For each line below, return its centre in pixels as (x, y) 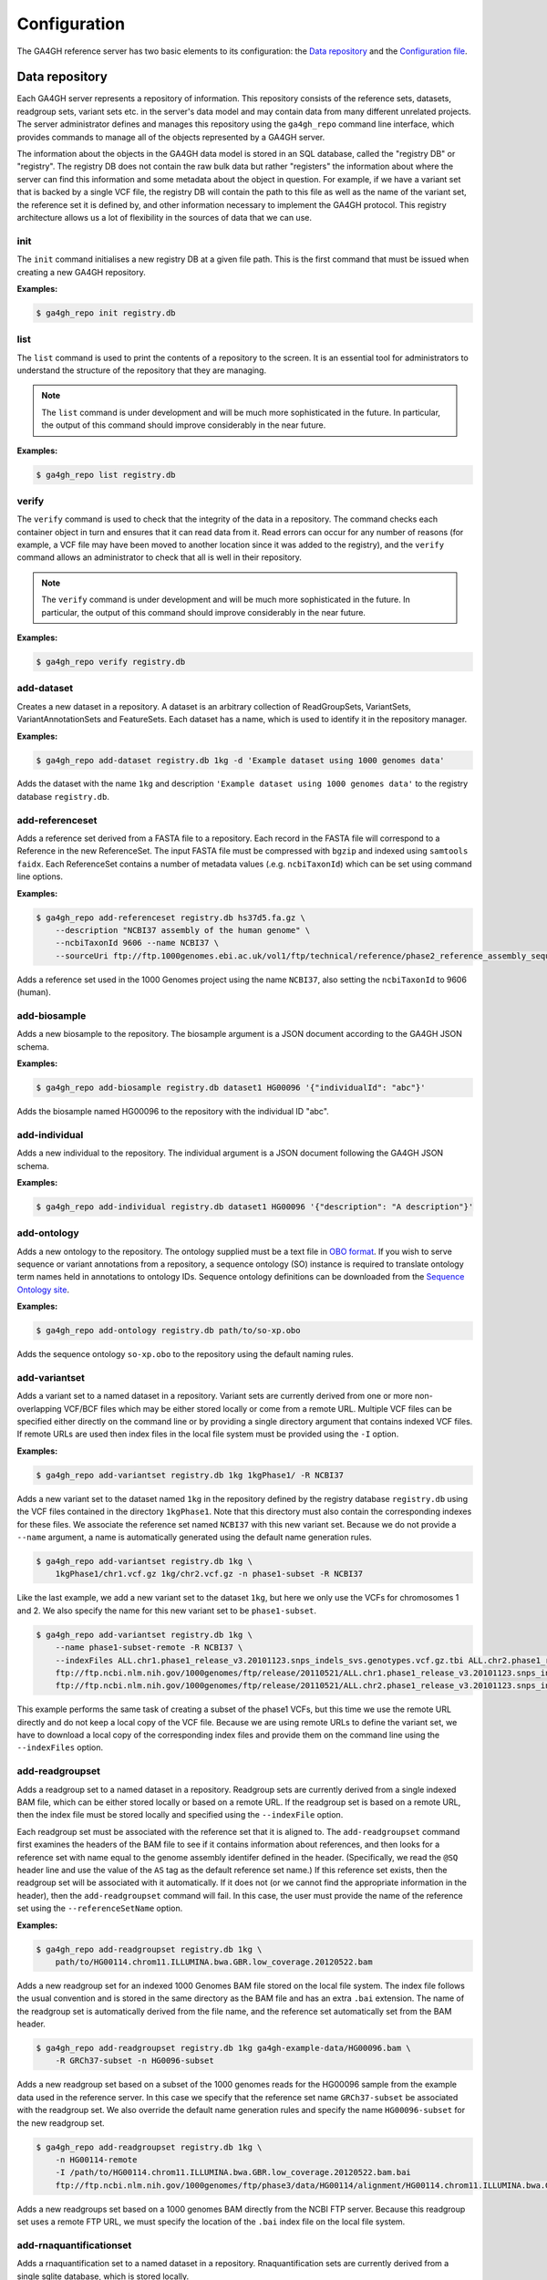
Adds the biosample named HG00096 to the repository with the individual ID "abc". (173, 1111)
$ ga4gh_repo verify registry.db (111, 662)
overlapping (40, 1408)
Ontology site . (43, 1290)
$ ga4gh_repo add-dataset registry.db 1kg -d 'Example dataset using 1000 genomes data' (241, 760)
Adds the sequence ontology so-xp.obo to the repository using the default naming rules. (186, 1354)
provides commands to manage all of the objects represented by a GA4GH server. (171, 137)
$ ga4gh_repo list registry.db (106, 475)
